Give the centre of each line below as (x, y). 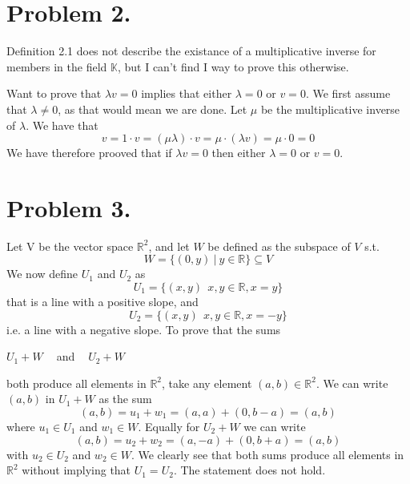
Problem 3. (69, 207)
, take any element (207, 383)
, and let (169, 246)
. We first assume (348, 93)
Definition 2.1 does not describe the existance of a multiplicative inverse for (191, 51)
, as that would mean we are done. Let (153, 109)
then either (239, 153)
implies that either (187, 93)
